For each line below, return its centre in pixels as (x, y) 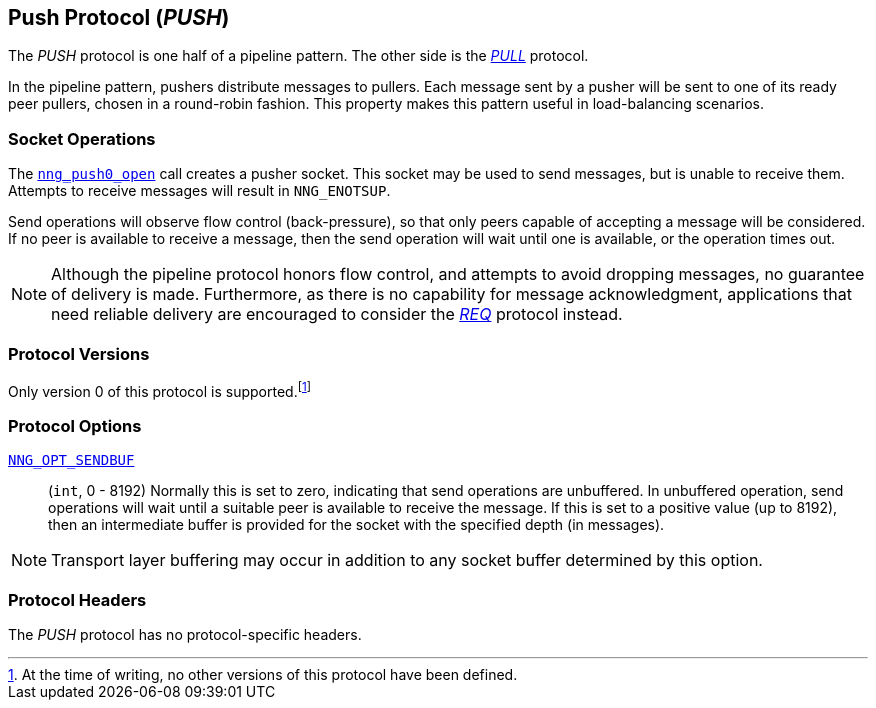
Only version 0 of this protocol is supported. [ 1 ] (159, 389)
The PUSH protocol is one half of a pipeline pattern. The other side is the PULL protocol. (298, 56)
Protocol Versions (79, 353)
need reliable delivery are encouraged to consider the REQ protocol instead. (337, 314)
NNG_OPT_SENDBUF (71, 460)
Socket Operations (82, 138)
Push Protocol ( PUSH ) (119, 17)
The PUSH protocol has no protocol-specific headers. (185, 635)
